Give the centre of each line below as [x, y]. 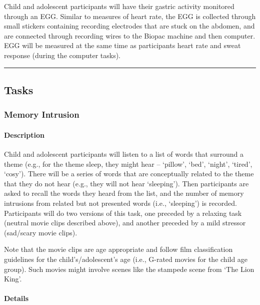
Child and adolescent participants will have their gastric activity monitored [119, 6]
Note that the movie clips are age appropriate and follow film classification [118, 249]
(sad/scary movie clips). [41, 232]
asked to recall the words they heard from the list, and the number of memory [124, 193]
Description [24, 134]
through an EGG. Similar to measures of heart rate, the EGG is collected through [130, 16]
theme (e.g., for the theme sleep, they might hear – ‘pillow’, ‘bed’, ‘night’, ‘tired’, [128, 164]
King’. [13, 279]
